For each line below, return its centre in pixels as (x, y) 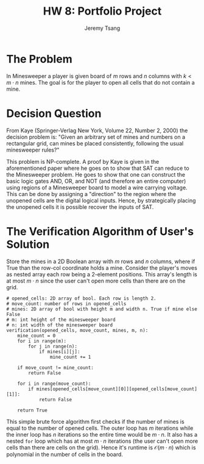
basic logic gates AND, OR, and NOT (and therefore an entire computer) (96, 181)
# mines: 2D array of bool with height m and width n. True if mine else (102, 309)
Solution (28, 244)
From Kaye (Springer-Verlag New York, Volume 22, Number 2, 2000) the (97, 130)
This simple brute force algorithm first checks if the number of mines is (95, 421)
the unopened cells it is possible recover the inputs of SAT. (80, 207)
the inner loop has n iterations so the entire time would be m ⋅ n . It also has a (102, 434)
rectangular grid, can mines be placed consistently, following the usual (95, 143)
